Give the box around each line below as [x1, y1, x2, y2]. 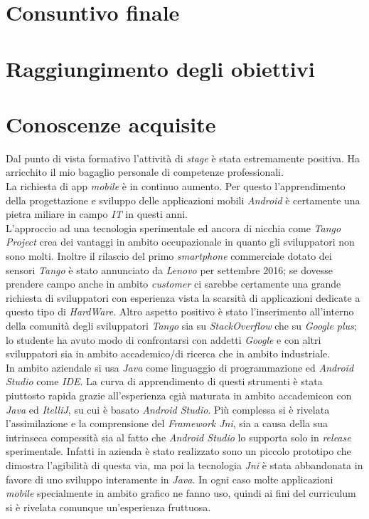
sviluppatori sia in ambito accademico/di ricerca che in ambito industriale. [6, 346, 331, 361]
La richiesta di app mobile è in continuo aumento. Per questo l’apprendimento [6, 179, 346, 194]
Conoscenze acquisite [6, 109, 216, 138]
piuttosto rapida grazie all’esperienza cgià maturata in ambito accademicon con [6, 387, 352, 402]
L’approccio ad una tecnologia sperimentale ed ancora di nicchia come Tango [6, 220, 341, 235]
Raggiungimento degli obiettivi [6, 53, 315, 83]
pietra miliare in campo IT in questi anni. [6, 206, 188, 221]
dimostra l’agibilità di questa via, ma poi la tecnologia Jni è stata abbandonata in [6, 457, 363, 472]
